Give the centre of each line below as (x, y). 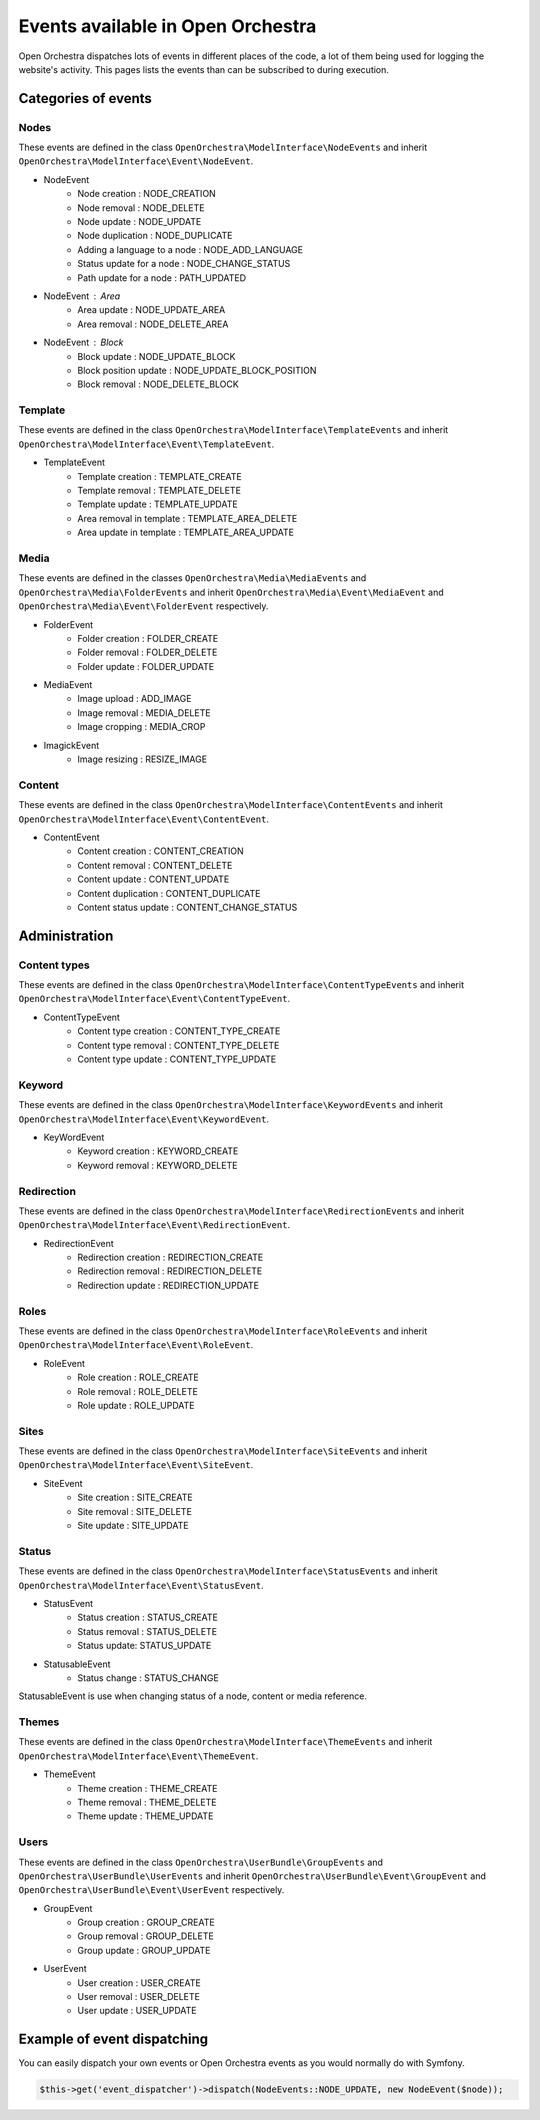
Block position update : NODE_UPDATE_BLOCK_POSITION (197, 370)
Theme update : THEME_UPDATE (145, 1816)
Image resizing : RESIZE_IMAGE (142, 759)
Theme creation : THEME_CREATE (147, 1788)
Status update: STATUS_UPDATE (144, 1646)
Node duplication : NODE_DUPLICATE (155, 236)
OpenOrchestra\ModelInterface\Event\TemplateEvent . (146, 444)
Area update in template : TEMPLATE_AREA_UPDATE (186, 532)
